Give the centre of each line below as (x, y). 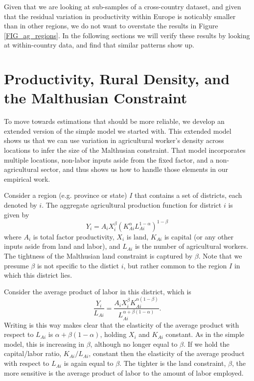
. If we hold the (207, 344)
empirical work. (27, 179)
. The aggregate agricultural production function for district (132, 205)
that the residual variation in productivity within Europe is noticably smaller (120, 16)
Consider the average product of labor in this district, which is (98, 291)
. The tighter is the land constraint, (173, 363)
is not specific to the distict (78, 265)
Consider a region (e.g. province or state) (66, 195)
